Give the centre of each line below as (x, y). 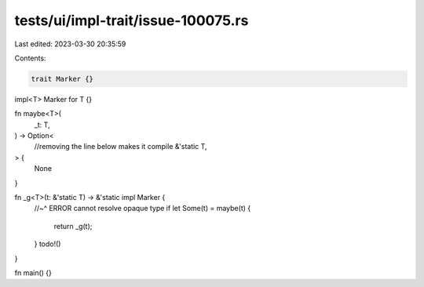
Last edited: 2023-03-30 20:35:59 (70, 44)
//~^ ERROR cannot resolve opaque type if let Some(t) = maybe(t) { (143, 209)
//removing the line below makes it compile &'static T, (121, 147)
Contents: (30, 58)
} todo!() (48, 244)
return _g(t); (73, 226)
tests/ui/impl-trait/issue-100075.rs (132, 20)
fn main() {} (33, 272)
